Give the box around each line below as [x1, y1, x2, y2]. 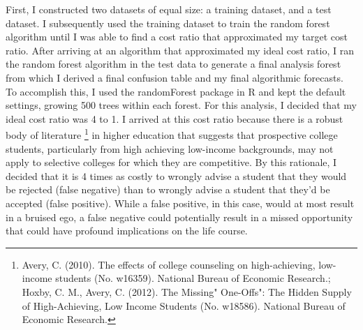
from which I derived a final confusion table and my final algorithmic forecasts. [6, 70, 343, 84]
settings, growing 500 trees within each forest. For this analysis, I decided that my [6, 98, 357, 112]
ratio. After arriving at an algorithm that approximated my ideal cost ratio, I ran [6, 43, 354, 57]
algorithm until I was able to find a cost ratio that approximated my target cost [6, 29, 348, 44]
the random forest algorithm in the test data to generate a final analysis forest [6, 57, 341, 71]
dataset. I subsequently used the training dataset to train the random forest [6, 15, 330, 30]
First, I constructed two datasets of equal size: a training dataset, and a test [6, 2, 332, 16]
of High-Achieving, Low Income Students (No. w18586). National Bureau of [22, 298, 346, 313]
